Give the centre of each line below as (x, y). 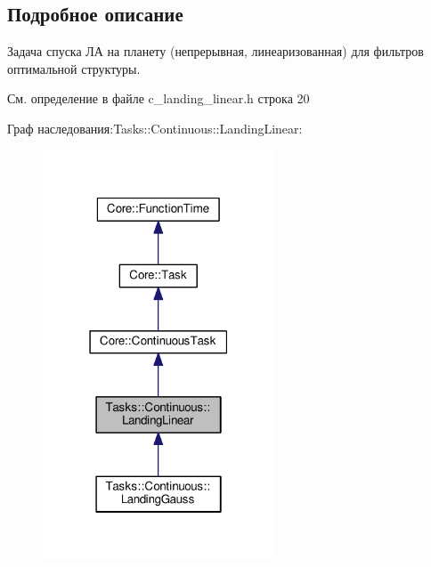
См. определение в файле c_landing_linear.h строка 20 (159, 98)
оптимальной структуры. (74, 68)
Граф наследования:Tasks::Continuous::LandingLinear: (155, 128)
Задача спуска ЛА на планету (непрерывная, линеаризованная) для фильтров (215, 51)
